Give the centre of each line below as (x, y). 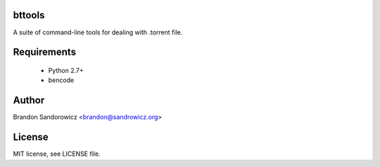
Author (29, 101)
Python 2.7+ (66, 70)
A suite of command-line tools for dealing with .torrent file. (98, 32)
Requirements (45, 52)
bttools (29, 15)
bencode (61, 80)
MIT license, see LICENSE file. (57, 154)
